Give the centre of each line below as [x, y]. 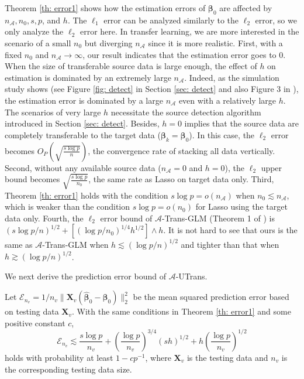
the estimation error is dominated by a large [84, 100]
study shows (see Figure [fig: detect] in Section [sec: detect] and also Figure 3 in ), [152, 89]
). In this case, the [222, 134]
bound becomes [32, 179]
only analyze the [34, 31]
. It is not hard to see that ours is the [230, 230]
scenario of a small [38, 42]
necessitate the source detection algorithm [186, 112]
